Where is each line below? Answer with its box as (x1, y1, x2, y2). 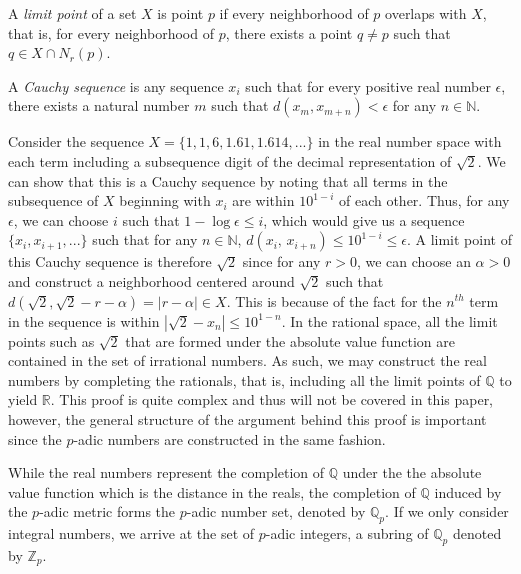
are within (232, 190, 295, 211)
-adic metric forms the (39, 501, 176, 522)
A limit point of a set (8, 3, 137, 23)
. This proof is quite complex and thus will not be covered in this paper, (50, 389, 494, 410)
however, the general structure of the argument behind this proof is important (8, 408, 487, 429)
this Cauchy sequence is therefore (8, 251, 212, 272)
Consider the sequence (8, 131, 144, 152)
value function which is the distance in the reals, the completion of (8, 481, 416, 502)
